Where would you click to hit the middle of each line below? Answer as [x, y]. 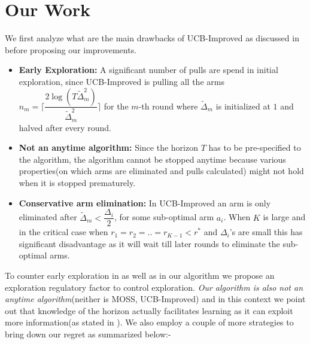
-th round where [168, 106]
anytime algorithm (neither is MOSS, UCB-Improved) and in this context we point [155, 299]
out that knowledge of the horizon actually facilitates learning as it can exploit [149, 310]
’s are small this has [266, 232]
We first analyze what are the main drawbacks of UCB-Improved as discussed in [152, 38]
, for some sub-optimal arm [164, 217]
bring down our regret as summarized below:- [88, 334]
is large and [284, 217]
